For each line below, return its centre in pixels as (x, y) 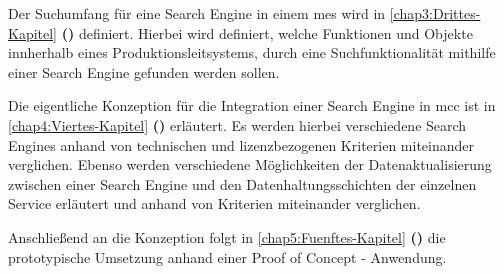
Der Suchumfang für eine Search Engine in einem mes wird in (197, 13)
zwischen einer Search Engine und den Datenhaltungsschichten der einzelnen (242, 183)
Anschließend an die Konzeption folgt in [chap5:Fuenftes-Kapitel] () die (227, 236)
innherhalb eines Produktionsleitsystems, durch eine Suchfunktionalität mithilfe (252, 52)
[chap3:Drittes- (435, 13)
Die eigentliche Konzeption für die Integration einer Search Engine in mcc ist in (252, 105)
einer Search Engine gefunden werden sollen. (144, 71)
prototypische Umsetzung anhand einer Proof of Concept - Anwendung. (227, 256)
